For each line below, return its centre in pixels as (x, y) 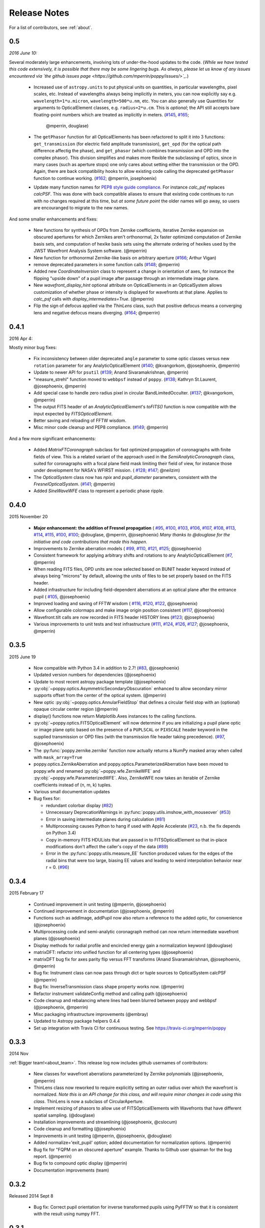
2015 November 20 (28, 517)
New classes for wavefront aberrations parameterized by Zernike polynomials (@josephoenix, (129, 1074)
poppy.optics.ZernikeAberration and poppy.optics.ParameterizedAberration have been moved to (131, 764)
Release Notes (39, 13)
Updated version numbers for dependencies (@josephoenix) (95, 675)
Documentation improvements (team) (71, 1170)
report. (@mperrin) (53, 1156)
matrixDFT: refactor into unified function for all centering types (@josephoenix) (114, 952)
